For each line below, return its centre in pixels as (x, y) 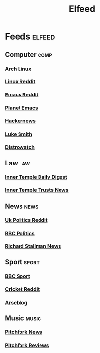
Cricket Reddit (22, 289)
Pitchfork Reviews (27, 345)
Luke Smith (19, 134)
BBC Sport (18, 276)
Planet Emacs (21, 108)
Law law (18, 163)
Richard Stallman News (33, 246)
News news (22, 206)
